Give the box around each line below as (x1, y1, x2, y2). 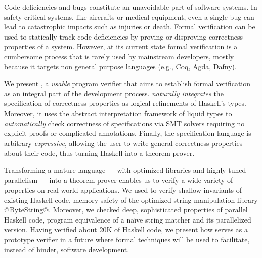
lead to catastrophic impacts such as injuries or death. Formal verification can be (4, 21, 255, 32)
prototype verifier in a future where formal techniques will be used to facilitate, (4, 234, 250, 245)
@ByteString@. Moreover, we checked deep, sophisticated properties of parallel (4, 204, 248, 215)
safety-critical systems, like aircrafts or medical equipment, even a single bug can (4, 11, 254, 22)
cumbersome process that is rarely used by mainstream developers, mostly (4, 51, 234, 61)
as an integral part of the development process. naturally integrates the (4, 88, 224, 98)
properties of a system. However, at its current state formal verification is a (4, 41, 238, 52)
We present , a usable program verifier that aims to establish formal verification (4, 78, 251, 89)
